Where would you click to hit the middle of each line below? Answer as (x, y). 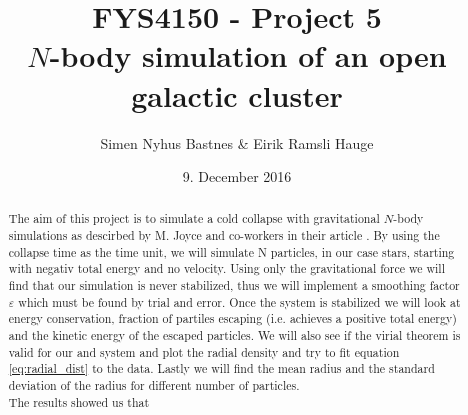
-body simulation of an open (248, 55)
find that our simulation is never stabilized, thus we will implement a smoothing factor (234, 285)
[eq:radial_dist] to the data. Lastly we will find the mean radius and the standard (221, 368)
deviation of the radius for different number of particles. (154, 385)
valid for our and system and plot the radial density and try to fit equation (204, 351)
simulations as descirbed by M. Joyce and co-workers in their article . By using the (224, 235)
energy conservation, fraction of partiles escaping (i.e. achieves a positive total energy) (232, 318)
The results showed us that (79, 401)
